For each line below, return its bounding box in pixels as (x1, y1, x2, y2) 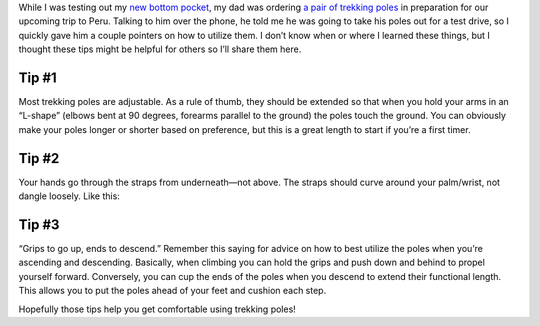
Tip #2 (18, 150, 60, 167)
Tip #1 (18, 69, 57, 86)
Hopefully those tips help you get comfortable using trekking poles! (18, 303, 297, 315)
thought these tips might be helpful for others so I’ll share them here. (18, 43, 302, 55)
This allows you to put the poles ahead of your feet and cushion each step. (18, 285, 327, 297)
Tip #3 (18, 216, 60, 233)
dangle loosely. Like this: (18, 190, 120, 202)
